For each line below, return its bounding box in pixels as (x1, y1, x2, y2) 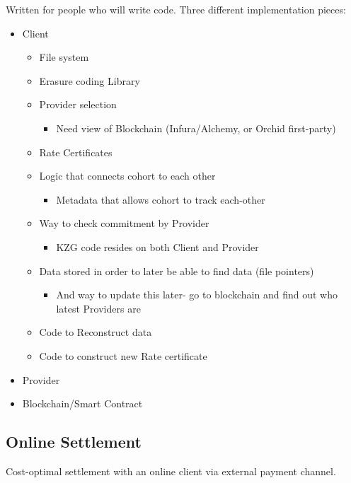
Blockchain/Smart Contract (22, 396, 143, 411)
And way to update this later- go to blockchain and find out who (56, 287, 338, 302)
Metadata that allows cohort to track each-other (56, 192, 265, 206)
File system (39, 50, 89, 64)
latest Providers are (56, 301, 141, 315)
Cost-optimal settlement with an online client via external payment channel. (6, 463, 336, 478)
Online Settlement (6, 431, 142, 453)
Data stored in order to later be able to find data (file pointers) (39, 263, 314, 278)
